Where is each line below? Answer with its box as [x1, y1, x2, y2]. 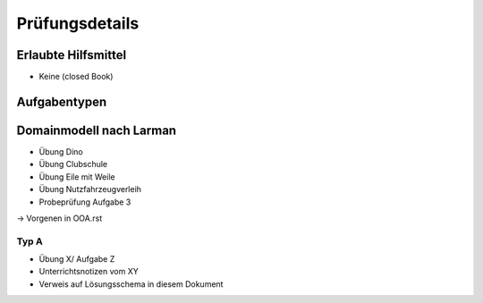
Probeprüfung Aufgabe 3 [38, 197, 131, 207]
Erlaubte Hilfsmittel [16, 47, 127, 63]
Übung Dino [38, 146, 84, 156]
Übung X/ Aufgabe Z [38, 254, 115, 265]
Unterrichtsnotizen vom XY [38, 266, 139, 277]
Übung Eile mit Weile [38, 171, 115, 182]
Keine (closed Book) [38, 72, 114, 82]
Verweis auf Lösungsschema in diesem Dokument [38, 278, 224, 290]
